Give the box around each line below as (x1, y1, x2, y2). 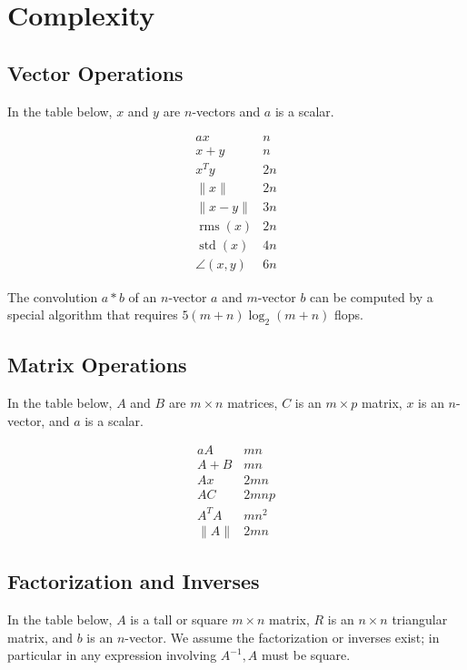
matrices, (227, 393, 278, 412)
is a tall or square (130, 610, 228, 629)
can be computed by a (310, 287, 433, 306)
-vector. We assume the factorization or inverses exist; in (124, 627, 440, 646)
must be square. (262, 645, 351, 665)
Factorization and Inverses (7, 567, 260, 595)
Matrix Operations (7, 350, 187, 379)
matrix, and (7, 627, 74, 646)
